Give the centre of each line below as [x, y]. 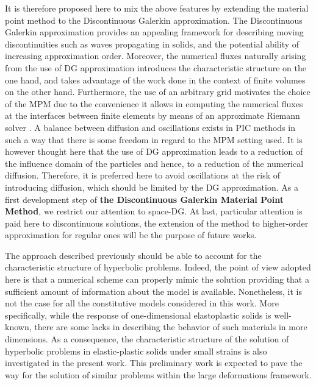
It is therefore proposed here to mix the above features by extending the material [157, 8]
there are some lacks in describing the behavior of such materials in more [171, 327]
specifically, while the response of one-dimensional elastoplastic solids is [138, 315]
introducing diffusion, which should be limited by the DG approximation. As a [152, 187]
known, [18, 327]
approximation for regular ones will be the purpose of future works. [131, 235]
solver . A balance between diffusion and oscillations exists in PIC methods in [150, 127]
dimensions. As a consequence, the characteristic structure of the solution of [147, 339]
